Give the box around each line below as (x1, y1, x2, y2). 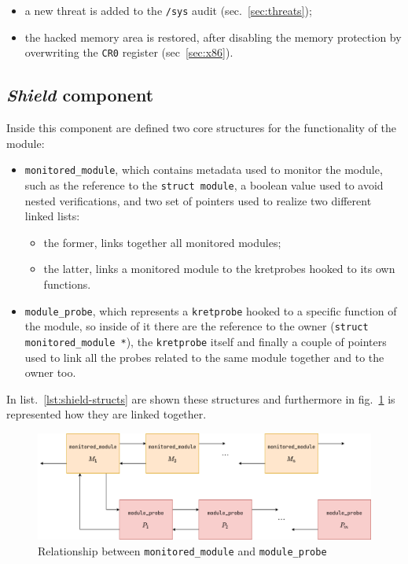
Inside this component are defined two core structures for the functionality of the (6, 120, 396, 136)
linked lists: (24, 208, 80, 224)
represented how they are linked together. (6, 406, 207, 422)
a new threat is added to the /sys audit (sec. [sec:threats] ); (24, 2, 312, 18)
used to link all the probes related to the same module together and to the (24, 348, 384, 365)
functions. (43, 275, 91, 292)
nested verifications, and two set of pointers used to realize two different (24, 192, 372, 208)
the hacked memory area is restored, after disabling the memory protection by (24, 28, 402, 45)
